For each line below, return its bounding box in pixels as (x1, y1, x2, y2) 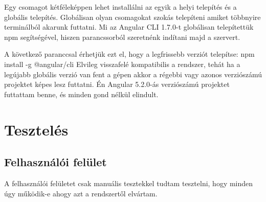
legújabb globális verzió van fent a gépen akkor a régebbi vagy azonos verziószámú (4, 69, 262, 79)
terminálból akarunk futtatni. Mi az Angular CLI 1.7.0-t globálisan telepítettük (4, 21, 254, 32)
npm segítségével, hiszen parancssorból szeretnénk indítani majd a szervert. (4, 31, 240, 42)
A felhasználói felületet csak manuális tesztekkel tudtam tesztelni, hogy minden (4, 177, 253, 188)
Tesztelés (4, 119, 69, 140)
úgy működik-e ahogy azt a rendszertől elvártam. (4, 188, 158, 198)
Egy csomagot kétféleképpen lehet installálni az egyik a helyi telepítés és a (4, 2, 237, 12)
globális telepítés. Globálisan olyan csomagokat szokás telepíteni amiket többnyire (4, 11, 261, 22)
